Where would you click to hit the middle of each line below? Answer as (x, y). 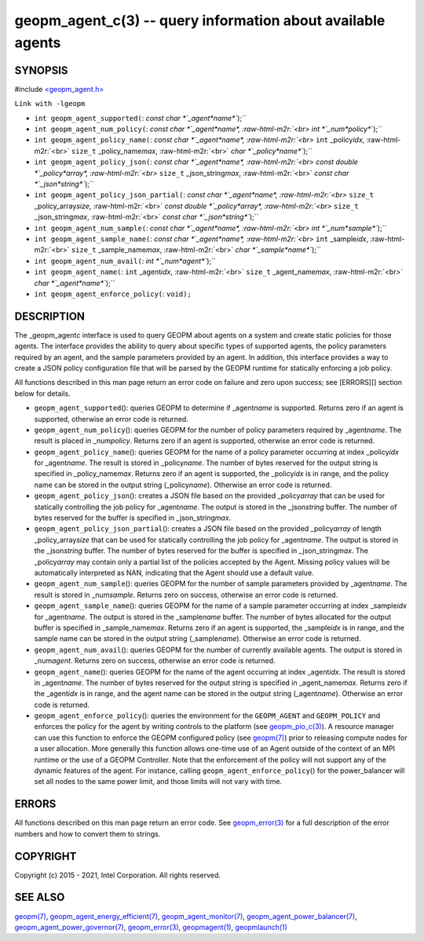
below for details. (42, 394)
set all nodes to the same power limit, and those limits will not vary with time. (158, 782)
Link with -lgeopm (50, 104)
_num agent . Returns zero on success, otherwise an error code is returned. (155, 661)
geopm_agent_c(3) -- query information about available (200, 20)
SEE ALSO (40, 897)
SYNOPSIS (41, 70)
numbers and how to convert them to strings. (88, 833)
